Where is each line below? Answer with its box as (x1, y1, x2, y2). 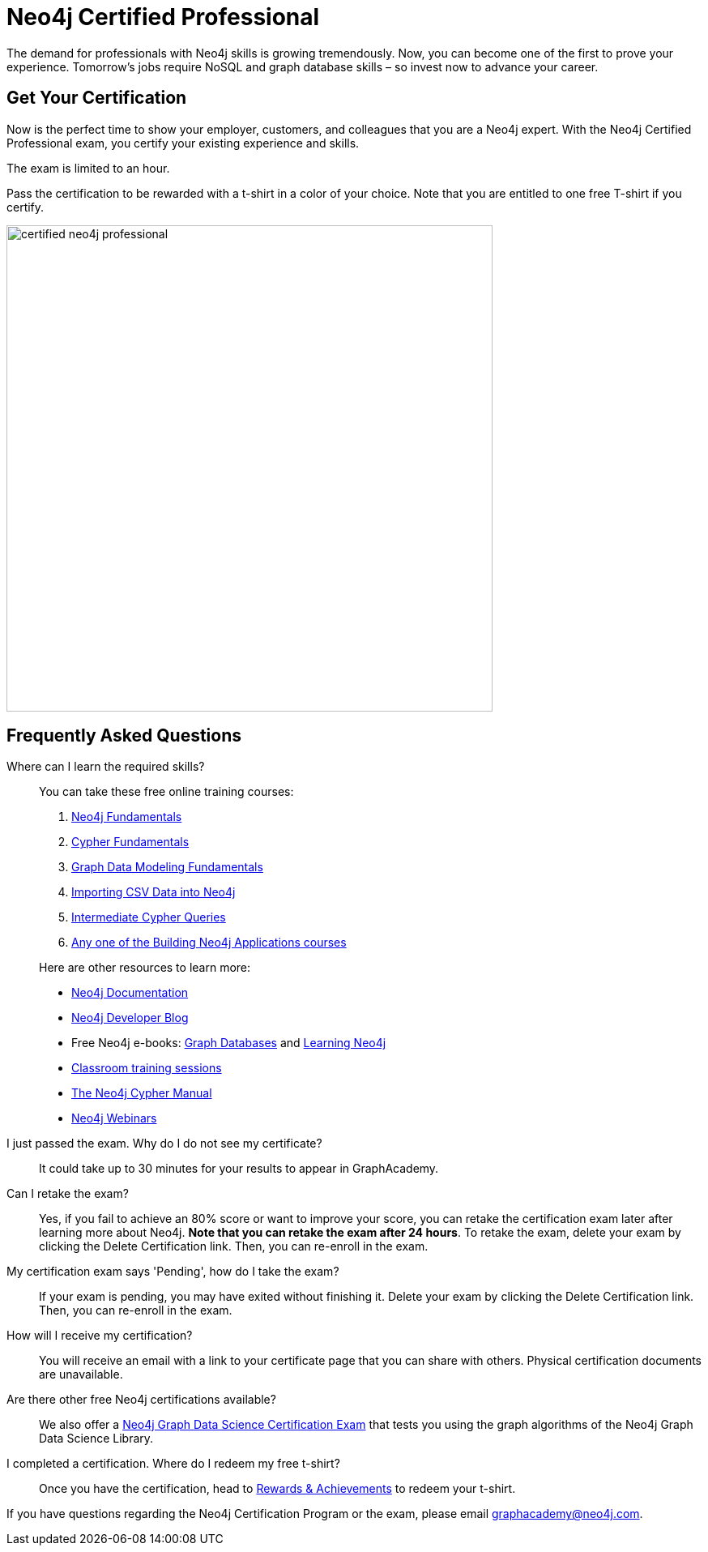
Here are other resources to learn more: (39, 960, 251, 975)
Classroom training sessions (71, 1061, 222, 1075)
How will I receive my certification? (6, 1328, 193, 1343)
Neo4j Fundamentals (71, 810, 182, 824)
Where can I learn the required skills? (6, 759, 205, 774)
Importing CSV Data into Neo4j (71, 885, 236, 900)
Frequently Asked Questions (6, 725, 242, 746)
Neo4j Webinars (71, 1111, 157, 1126)
